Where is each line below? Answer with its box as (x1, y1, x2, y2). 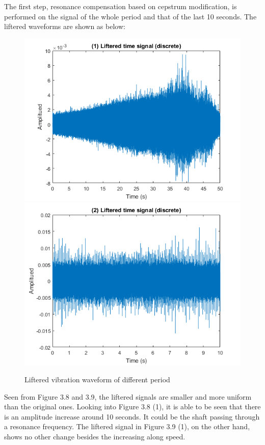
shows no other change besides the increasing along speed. (4, 431, 185, 441)
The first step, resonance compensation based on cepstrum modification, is (4, 1, 237, 11)
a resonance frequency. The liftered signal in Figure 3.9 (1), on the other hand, (4, 421, 250, 432)
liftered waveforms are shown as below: (4, 21, 125, 32)
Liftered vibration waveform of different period (24, 374, 170, 384)
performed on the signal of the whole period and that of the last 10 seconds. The (4, 11, 257, 21)
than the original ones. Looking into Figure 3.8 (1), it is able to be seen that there (4, 401, 261, 412)
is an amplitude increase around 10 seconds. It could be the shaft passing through (4, 411, 260, 422)
